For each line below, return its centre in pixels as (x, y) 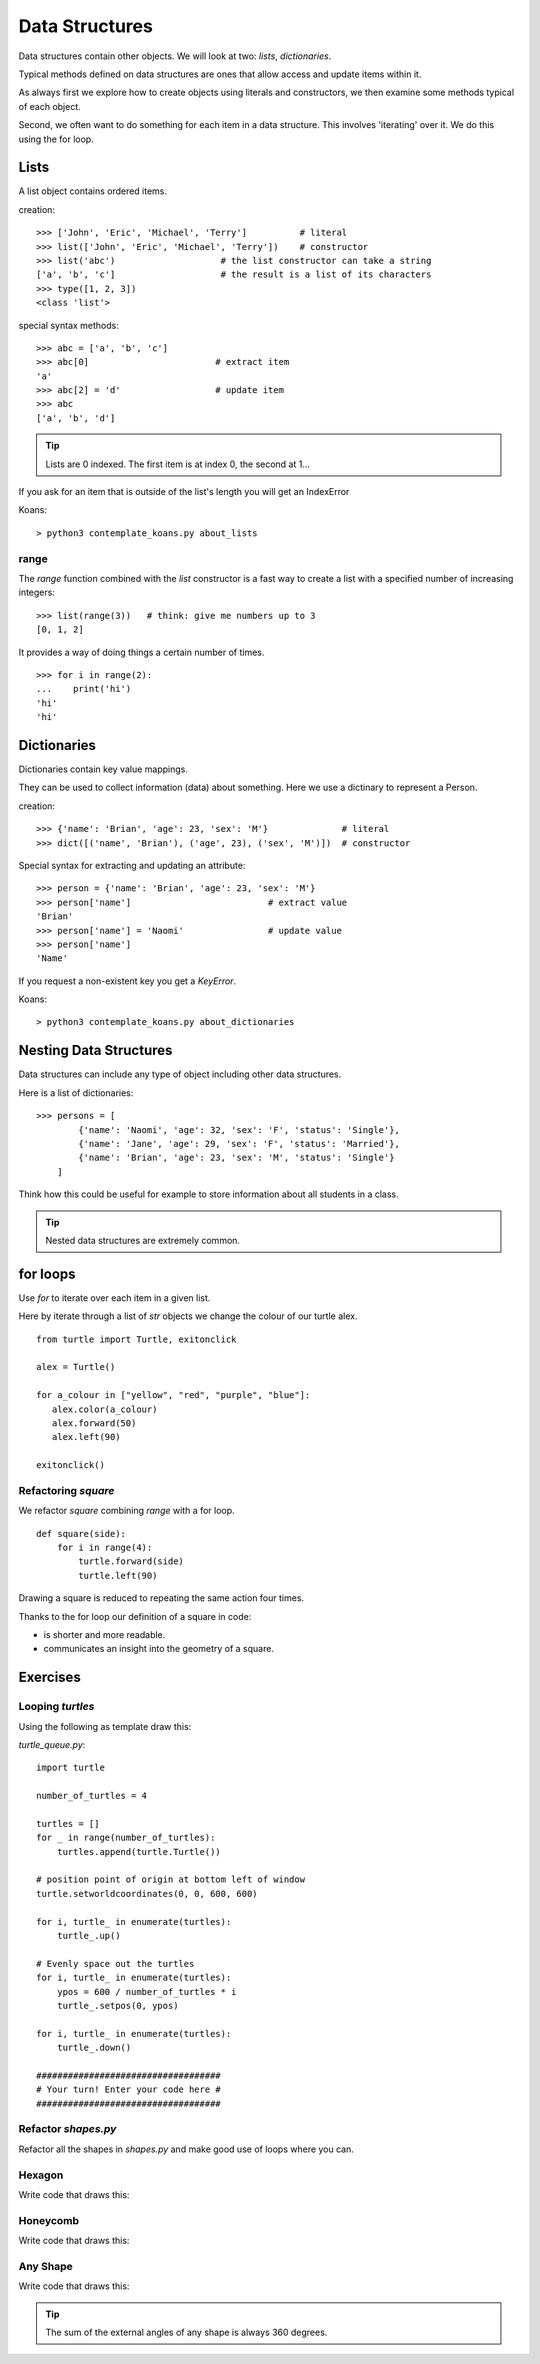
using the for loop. (56, 139)
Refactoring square (66, 1490)
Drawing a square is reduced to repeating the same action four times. (161, 1598)
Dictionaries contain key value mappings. (103, 769)
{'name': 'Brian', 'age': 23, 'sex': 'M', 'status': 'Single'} (236, 1158)
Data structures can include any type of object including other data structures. (180, 1074)
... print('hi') (84, 689)
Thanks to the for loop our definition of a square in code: (135, 1616)
